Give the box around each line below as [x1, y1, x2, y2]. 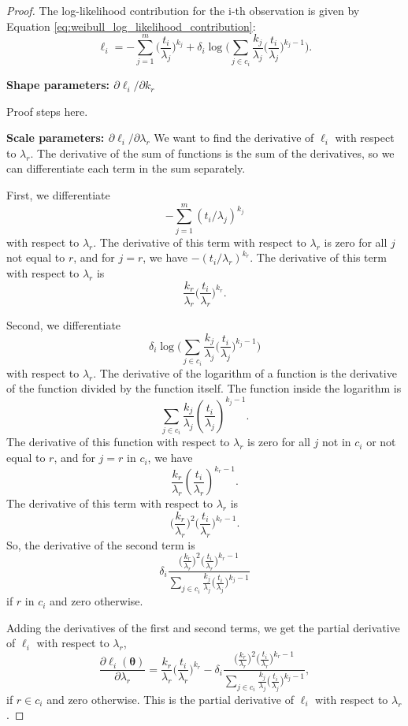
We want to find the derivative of [154, 129, 314, 146]
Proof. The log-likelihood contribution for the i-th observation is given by [6, 2, 360, 18]
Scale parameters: [6, 129, 105, 146]
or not [366, 434, 396, 450]
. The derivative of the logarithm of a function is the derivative [93, 364, 397, 381]
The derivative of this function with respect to [6, 434, 230, 450]
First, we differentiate [6, 187, 110, 203]
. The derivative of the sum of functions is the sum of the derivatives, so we [30, 144, 395, 161]
